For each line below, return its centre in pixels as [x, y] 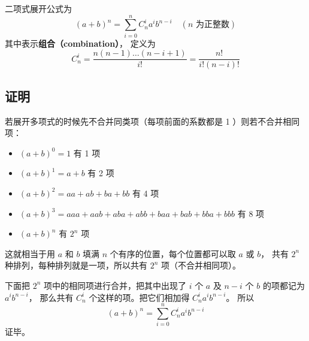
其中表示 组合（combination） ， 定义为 [80, 43]
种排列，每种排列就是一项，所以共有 [76, 265]
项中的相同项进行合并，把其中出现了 [115, 285]
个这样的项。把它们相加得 [139, 297]
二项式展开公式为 [38, 8]
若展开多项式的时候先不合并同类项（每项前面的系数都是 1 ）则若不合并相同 [152, 121]
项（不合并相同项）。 [201, 265]
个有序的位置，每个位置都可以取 [173, 253]
